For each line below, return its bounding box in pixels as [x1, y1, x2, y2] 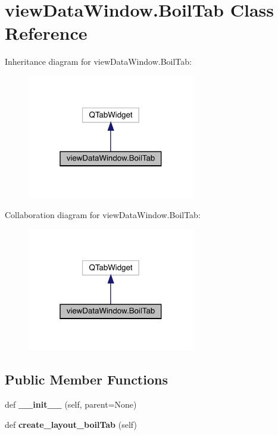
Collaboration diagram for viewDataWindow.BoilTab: [5, 208, 201, 220]
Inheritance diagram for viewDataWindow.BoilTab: [5, 55, 192, 68]
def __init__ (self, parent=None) [5, 398, 137, 411]
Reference [5, 21, 88, 45]
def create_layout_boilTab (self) [5, 418, 137, 430]
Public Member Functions [5, 370, 168, 389]
